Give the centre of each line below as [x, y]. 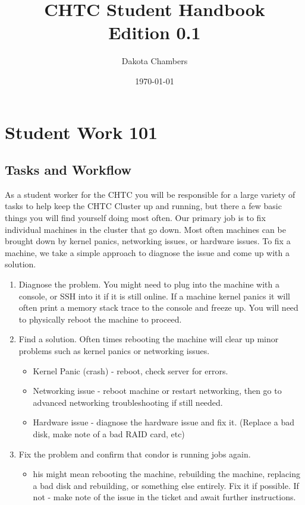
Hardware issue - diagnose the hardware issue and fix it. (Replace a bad [163, 422]
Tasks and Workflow [68, 170]
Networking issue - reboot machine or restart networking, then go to [157, 391]
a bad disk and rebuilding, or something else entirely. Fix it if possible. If [166, 485]
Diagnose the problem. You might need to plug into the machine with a [149, 284]
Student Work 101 [81, 132]
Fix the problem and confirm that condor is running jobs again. [135, 454]
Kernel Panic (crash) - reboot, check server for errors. [131, 370]
